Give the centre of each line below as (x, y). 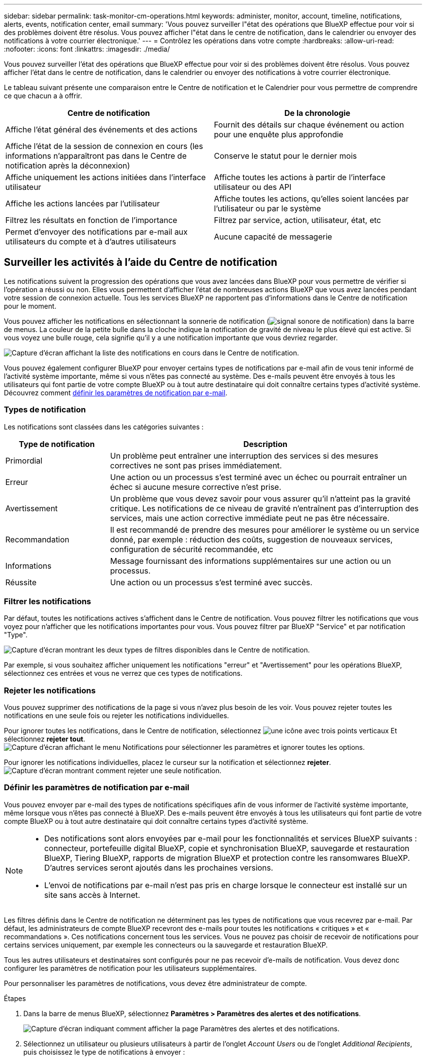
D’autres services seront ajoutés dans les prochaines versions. (159, 867)
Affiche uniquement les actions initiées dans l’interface (106, 177)
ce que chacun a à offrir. (43, 96)
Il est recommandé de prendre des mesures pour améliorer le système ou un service (265, 530)
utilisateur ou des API (253, 187)
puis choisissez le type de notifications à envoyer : (104, 1052)
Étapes (15, 998)
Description (265, 444)
